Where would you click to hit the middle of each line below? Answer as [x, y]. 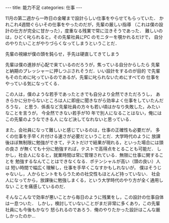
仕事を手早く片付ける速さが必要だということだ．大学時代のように [82, 136]
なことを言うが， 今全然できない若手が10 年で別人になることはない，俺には [83, 113]
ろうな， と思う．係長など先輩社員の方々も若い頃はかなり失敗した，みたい [83, 107]
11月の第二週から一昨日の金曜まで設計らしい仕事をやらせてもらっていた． [82, 18]
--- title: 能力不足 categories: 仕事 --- [44, 8]
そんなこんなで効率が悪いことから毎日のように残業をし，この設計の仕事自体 [84, 197]
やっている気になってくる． [33, 83]
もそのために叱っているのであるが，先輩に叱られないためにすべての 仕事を [82, 77]
